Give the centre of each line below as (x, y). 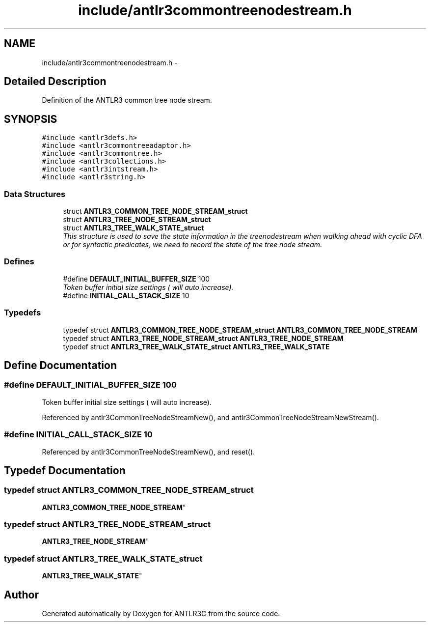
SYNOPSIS (31, 119)
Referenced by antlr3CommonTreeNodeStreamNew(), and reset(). (148, 452)
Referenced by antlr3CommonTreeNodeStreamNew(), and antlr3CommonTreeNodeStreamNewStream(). (210, 417)
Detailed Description (55, 82)
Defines (19, 262)
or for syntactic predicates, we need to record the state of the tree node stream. (193, 245)
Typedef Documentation (65, 470)
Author (21, 595)
